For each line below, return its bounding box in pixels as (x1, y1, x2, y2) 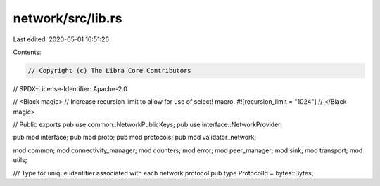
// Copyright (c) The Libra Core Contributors (27, 67, 191, 74)
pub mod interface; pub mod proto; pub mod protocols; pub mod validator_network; (13, 133, 257, 142)
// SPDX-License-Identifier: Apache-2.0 (13, 84, 128, 93)
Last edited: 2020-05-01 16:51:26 (13, 35, 109, 44)
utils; (13, 156, 27, 164)
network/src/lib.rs (13, 11, 122, 26)
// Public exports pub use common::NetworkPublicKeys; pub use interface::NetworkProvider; (13, 120, 283, 129)
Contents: (13, 48, 42, 56)
